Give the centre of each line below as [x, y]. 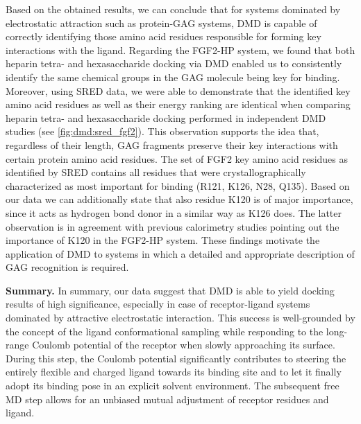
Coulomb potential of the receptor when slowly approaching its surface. [184, 345]
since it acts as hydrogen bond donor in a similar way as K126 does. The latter [174, 212]
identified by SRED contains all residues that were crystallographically [156, 172]
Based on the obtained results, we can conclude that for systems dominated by [173, 9]
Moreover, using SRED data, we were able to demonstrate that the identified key [178, 90]
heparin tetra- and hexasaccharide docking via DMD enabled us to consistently [174, 63]
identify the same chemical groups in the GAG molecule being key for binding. [173, 77]
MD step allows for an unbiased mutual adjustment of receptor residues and [167, 399]
